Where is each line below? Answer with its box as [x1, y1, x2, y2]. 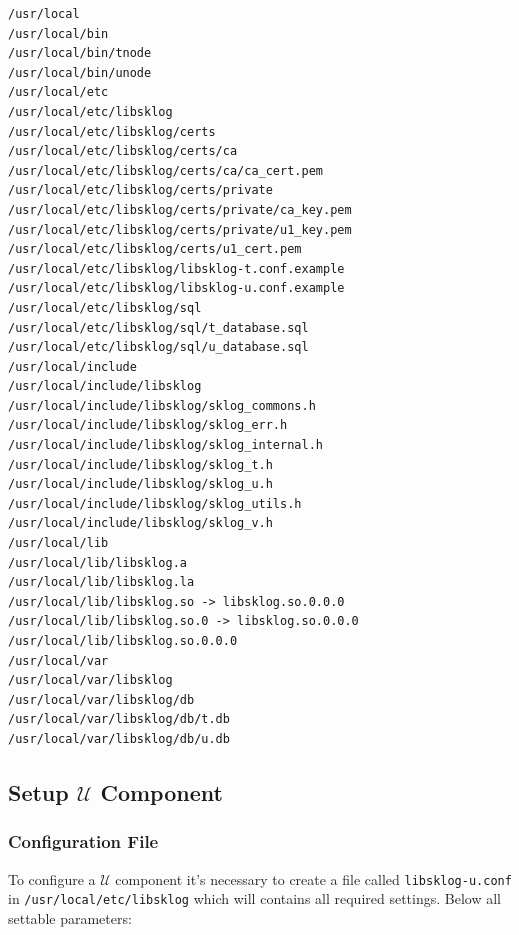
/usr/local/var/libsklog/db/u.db [8, 731, 230, 746]
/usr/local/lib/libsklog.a [8, 555, 187, 570]
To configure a [8, 868, 96, 889]
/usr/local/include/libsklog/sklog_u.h [8, 477, 273, 492]
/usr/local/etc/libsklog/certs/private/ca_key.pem [8, 202, 352, 217]
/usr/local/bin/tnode [8, 46, 152, 61]
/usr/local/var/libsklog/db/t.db [8, 712, 230, 727]
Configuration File [8, 829, 159, 854]
